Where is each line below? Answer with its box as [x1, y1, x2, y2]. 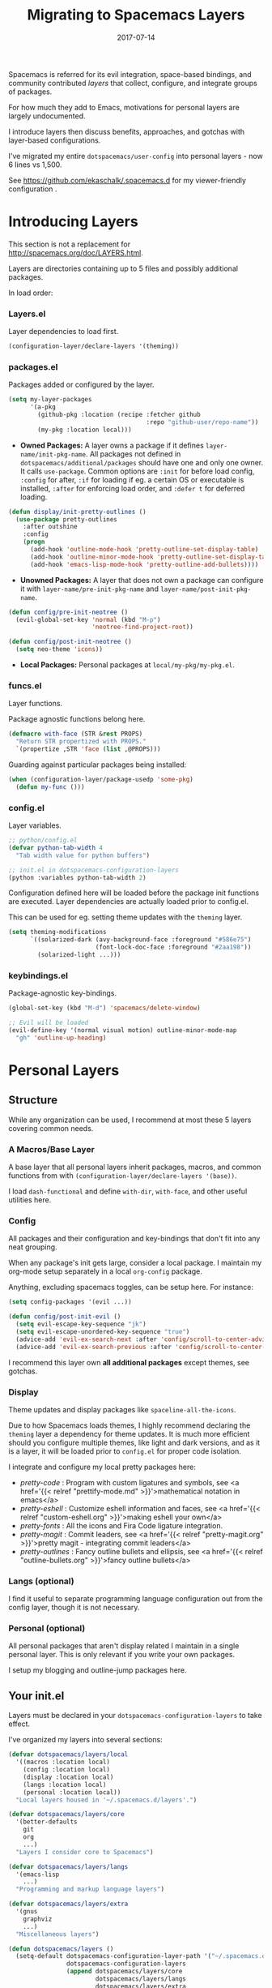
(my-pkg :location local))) [37, 426, 132, 434]
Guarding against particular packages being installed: [8, 760, 187, 769]
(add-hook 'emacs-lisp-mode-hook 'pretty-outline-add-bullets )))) [29, 560, 259, 568]
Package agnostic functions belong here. [8, 714, 146, 724]
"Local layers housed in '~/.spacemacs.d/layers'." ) [15, 1796, 198, 1804]
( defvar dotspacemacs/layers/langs [8, 1862, 129, 1870]
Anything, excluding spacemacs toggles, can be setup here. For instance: [8, 1283, 253, 1292]
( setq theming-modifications [8, 928, 107, 936]
